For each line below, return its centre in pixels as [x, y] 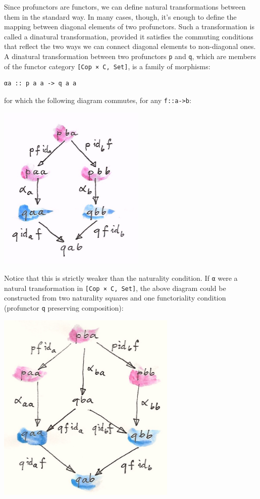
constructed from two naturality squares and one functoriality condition [115, 298]
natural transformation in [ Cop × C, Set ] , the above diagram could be [115, 288]
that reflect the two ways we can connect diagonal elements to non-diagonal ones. [130, 46]
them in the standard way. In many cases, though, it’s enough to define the [120, 16]
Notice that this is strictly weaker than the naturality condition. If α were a [121, 278]
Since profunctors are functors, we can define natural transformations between [125, 7]
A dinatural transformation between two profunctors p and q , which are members [130, 56]
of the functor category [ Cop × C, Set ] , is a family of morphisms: [107, 66]
